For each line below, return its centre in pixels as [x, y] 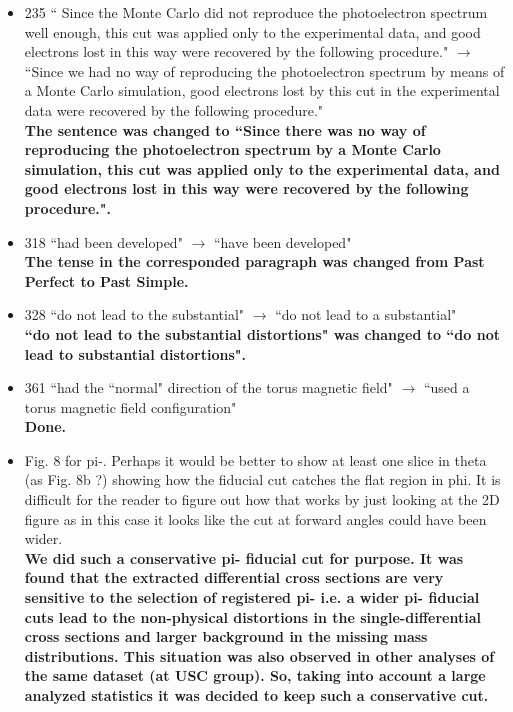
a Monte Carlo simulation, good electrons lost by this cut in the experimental [262, 90]
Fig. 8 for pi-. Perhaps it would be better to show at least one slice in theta [255, 459]
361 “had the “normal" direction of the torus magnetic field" [208, 387]
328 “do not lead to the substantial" [134, 314]
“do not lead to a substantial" [366, 314]
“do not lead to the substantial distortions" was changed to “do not [262, 333]
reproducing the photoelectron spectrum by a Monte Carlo [232, 149]
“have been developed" [282, 241]
